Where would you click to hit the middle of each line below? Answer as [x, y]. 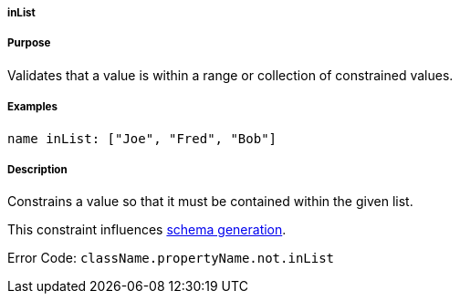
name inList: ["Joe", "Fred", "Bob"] [142, 138]
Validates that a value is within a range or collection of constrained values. [230, 75]
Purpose [29, 43]
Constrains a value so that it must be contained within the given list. [210, 202]
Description [37, 169]
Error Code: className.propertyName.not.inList [171, 258]
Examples [32, 107]
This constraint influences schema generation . [147, 230]
